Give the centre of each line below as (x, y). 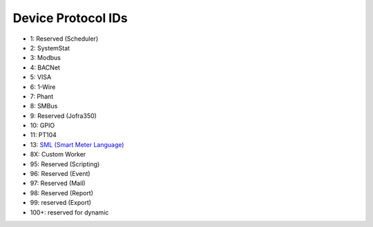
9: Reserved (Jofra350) (63, 116)
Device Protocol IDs (70, 18)
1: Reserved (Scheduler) (64, 39)
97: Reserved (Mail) (58, 184)
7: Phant (42, 96)
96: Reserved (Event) (60, 174)
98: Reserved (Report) (61, 193)
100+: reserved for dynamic (69, 212)
